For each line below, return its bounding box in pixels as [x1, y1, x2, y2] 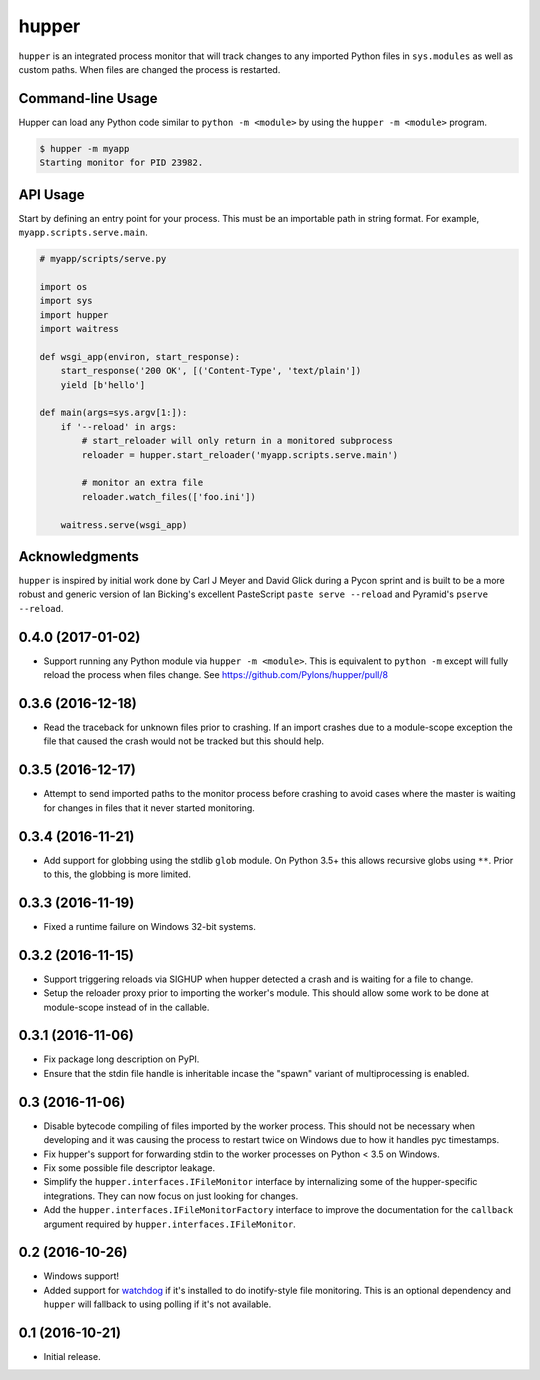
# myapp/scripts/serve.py [39, 253, 167, 265]
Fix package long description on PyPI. [43, 1053, 200, 1065]
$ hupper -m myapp [39, 143, 130, 154]
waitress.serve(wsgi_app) [60, 519, 188, 530]
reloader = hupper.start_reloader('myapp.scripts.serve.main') [81, 449, 399, 460]
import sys [39, 295, 93, 307]
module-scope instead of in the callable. [43, 1001, 210, 1013]
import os [39, 281, 88, 292]
